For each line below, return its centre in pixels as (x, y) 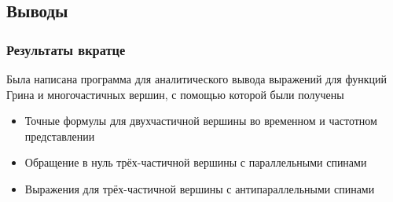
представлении (60, 136)
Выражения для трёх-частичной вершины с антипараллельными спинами (200, 188)
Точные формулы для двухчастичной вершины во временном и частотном (201, 121)
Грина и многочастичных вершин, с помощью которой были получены (175, 94)
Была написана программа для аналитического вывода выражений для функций (196, 79)
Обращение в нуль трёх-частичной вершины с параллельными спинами (196, 162)
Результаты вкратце (66, 49)
